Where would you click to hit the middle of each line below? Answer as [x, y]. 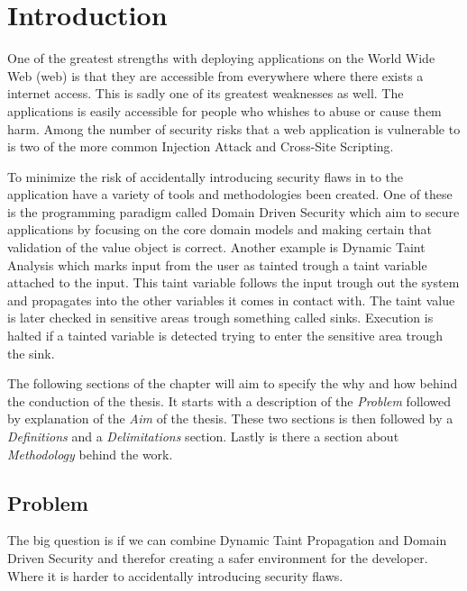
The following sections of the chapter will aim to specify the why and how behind [233, 383]
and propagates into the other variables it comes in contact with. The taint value [231, 300]
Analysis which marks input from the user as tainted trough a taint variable [217, 264]
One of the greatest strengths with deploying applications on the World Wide [221, 58]
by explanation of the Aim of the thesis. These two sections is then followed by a [230, 418]
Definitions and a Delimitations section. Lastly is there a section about [203, 436]
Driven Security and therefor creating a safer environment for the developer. [218, 557]
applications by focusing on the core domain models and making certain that [220, 229]
